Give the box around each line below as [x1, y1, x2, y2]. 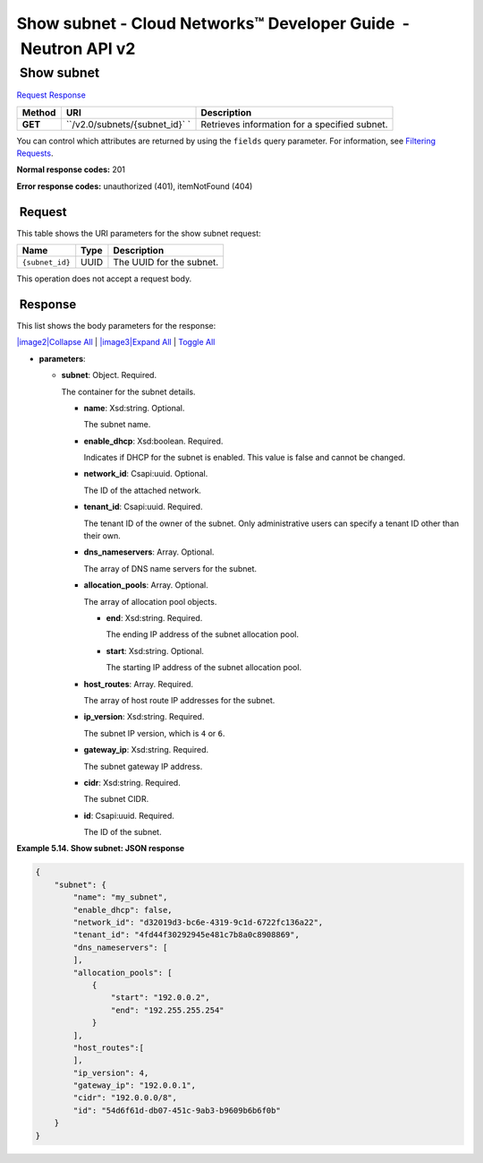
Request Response [16, 90, 87, 100]
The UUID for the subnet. [113, 256, 219, 269]
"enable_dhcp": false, [72, 905, 174, 915]
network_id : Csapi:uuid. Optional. [83, 469, 208, 479]
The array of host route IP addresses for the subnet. [83, 694, 275, 705]
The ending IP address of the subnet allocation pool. [106, 629, 300, 640]
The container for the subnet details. [61, 386, 196, 397]
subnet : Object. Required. [61, 370, 157, 381]
